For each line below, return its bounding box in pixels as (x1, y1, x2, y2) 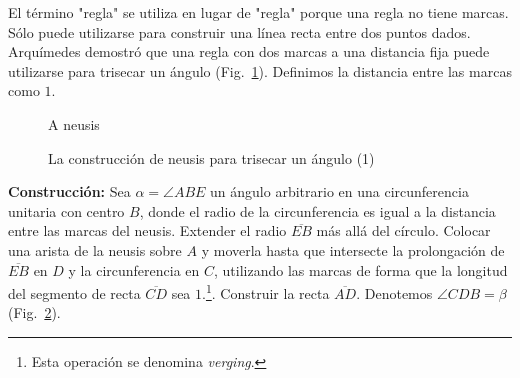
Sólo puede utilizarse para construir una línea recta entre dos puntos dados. (8, 21, 471, 42)
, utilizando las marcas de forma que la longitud (214, 259, 508, 280)
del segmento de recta (8, 282, 141, 303)
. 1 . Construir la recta (202, 280, 330, 303)
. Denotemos (356, 282, 433, 303)
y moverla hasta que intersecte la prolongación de (201, 239, 505, 260)
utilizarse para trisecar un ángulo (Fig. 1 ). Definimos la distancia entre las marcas (8, 60, 512, 81)
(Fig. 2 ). (8, 302, 61, 323)
